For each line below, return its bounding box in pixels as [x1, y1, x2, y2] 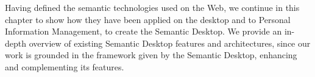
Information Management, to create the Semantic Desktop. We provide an [5, 25, 282, 38]
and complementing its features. [5, 60, 124, 73]
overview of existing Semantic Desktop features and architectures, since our [29, 36, 311, 49]
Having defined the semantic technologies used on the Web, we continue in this [5, 1, 300, 13]
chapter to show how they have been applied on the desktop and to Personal [5, 13, 291, 25]
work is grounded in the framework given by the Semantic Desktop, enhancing [5, 49, 297, 61]
